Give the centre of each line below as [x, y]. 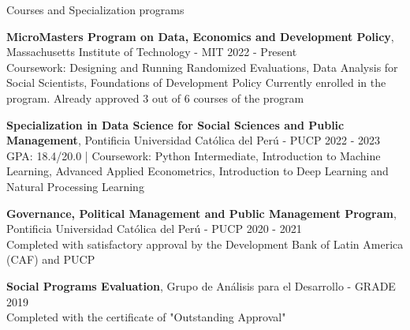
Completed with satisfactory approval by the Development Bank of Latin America [205, 244]
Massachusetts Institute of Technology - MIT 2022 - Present [152, 52]
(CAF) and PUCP [51, 259]
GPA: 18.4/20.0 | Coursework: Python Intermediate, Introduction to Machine [194, 155]
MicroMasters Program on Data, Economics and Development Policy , [200, 36]
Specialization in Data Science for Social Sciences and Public [175, 124]
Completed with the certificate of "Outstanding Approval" [146, 317]
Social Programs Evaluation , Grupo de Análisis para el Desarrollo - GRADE [201, 285]
